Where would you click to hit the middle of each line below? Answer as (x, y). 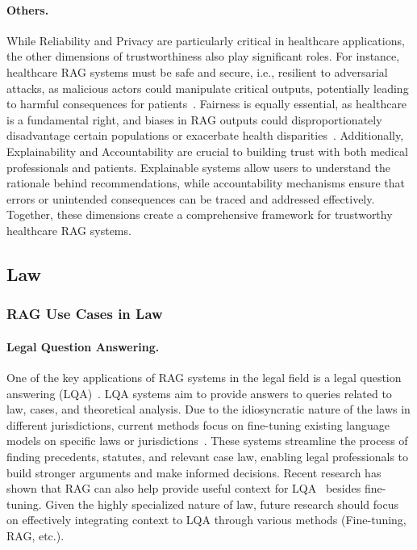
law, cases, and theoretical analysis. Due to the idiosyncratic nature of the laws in (208, 409)
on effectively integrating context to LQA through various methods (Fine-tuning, (206, 520)
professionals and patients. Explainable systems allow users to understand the (198, 167)
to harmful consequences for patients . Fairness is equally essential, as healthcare (207, 104)
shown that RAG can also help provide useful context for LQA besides (184, 488)
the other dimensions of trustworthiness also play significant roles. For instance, (203, 56)
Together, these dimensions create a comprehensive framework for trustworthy (200, 214)
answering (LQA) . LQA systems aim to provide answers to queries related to (199, 393)
